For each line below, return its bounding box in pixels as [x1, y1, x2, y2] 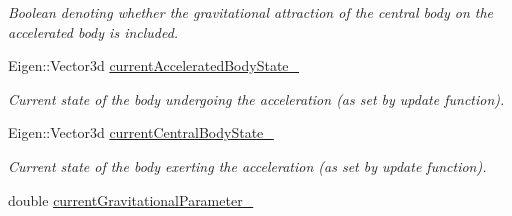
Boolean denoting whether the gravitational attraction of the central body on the [8, 2, 494, 22]
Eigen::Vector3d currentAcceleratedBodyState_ [8, 55, 300, 76]
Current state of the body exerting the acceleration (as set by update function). [8, 155, 487, 176]
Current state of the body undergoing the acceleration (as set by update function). [8, 88, 505, 109]
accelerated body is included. [8, 21, 179, 42]
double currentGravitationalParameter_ [8, 189, 254, 210]
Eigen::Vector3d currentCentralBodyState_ [8, 122, 274, 143]
